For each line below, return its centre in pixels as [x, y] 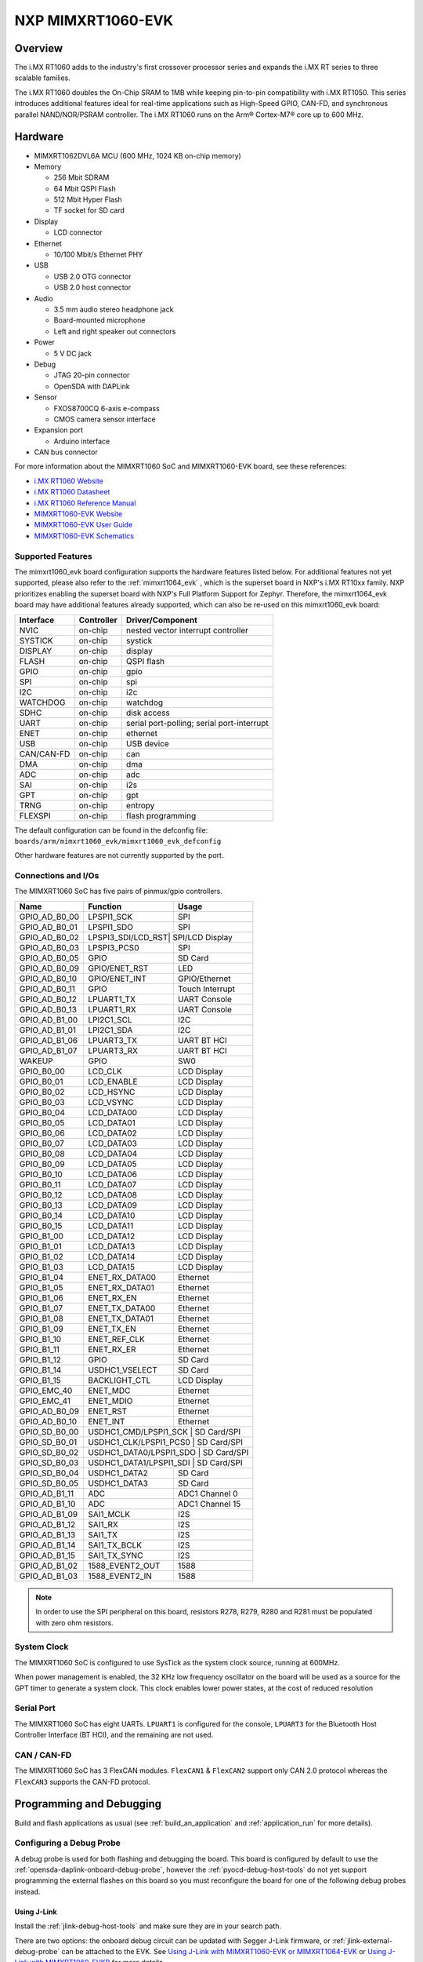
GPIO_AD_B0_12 [48, 999]
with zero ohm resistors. [74, 1623]
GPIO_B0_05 [42, 1122]
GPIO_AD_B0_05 [49, 957]
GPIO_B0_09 [42, 1164]
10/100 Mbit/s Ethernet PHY [98, 254]
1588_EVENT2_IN [120, 1576]
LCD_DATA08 [112, 1194]
